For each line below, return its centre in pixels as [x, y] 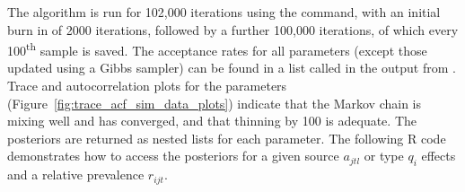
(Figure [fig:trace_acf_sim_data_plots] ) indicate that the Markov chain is [215, 103]
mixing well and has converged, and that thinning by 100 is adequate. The [212, 121]
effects [439, 156]
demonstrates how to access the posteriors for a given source [173, 156]
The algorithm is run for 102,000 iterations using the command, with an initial [224, 12]
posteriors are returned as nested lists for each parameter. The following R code [227, 138]
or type [384, 156]
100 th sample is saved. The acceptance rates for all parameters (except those [217, 49]
